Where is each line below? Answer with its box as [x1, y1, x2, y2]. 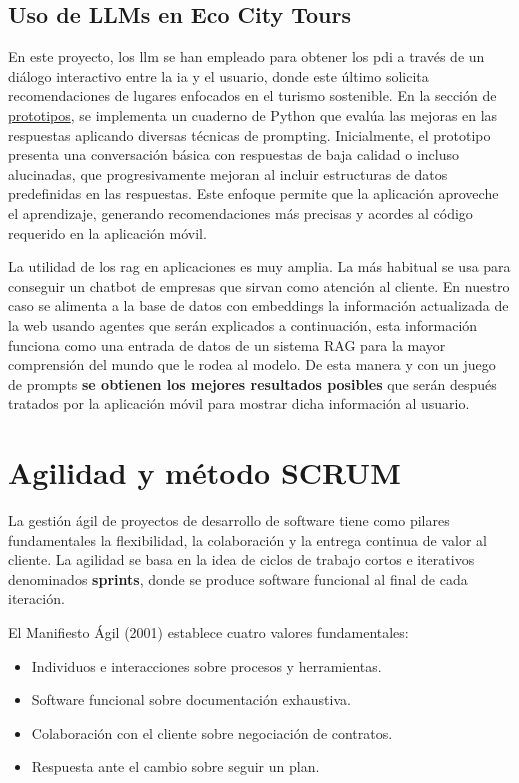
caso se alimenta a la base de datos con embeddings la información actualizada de [8, 295, 509, 316]
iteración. [8, 588, 65, 609]
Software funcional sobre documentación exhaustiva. [31, 689, 351, 710]
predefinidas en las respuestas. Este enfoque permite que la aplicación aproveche [8, 183, 499, 204]
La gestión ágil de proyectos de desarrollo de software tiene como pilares [8, 510, 450, 531]
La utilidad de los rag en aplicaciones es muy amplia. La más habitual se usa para [8, 256, 511, 277]
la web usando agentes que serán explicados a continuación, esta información [8, 314, 478, 335]
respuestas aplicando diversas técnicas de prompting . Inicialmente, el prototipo [8, 124, 491, 145]
